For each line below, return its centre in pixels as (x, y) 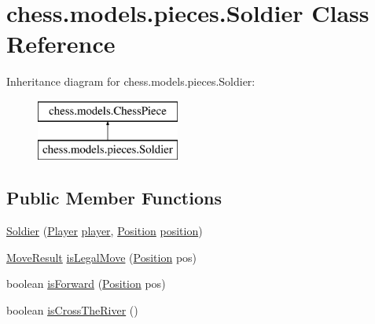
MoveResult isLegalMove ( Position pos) (102, 257)
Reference (61, 44)
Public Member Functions (114, 198)
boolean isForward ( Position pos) (86, 283)
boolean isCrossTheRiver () (72, 310)
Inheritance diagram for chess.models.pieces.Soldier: (131, 81)
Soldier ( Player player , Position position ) (105, 231)
